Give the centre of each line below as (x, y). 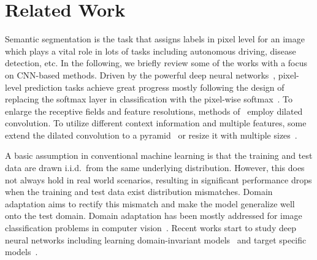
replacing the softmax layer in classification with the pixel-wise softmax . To (149, 99)
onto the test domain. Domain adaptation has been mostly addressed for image (154, 216)
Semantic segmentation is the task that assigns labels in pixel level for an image (155, 39)
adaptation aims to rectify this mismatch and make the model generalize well (150, 203)
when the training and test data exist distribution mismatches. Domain (139, 192)
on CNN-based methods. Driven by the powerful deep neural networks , (140, 75)
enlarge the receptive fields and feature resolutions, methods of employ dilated (154, 111)
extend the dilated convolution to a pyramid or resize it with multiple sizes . (151, 135)
